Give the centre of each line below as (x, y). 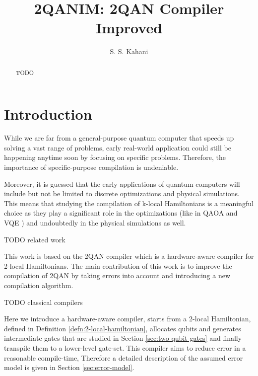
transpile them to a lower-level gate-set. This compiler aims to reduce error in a (125, 347)
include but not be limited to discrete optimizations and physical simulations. (122, 193)
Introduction (48, 114)
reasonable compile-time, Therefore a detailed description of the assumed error (124, 357)
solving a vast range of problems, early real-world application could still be (118, 147)
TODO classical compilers (43, 302)
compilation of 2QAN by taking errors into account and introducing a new (117, 275)
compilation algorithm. (39, 285)
